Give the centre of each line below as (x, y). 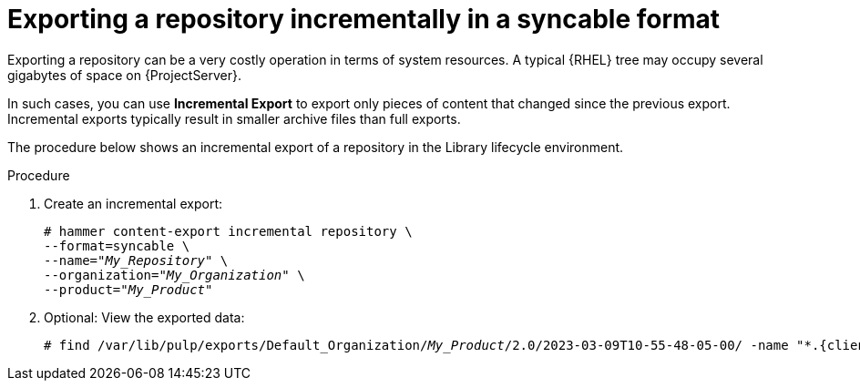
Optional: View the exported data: (144, 317)
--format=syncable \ (117, 245)
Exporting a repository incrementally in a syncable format (364, 19)
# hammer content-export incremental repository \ (228, 231)
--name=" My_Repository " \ (136, 260)
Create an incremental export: (133, 203)
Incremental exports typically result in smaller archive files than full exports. (234, 118)
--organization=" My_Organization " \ (174, 275)
